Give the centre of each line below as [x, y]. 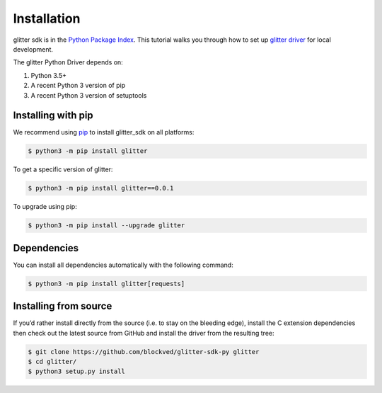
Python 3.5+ [49, 75]
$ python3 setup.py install [76, 371]
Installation [47, 18]
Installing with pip [53, 116]
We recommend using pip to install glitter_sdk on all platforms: [104, 132]
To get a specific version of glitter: [63, 169]
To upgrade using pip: [45, 207]
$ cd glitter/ [52, 362]
